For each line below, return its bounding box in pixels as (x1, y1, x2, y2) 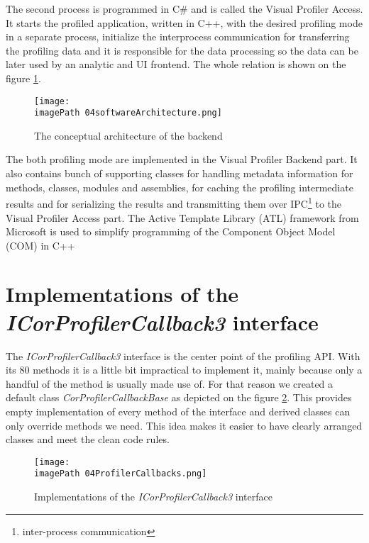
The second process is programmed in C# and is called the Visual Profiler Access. (6, 1, 363, 16)
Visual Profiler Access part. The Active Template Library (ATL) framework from (6, 210, 359, 225)
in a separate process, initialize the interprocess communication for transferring (6, 29, 350, 44)
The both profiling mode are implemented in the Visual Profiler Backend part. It (6, 152, 358, 167)
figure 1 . (6, 70, 41, 85)
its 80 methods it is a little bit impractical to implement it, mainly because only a (6, 362, 363, 377)
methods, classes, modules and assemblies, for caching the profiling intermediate (6, 179, 353, 194)
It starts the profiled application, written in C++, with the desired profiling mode (6, 15, 363, 30)
